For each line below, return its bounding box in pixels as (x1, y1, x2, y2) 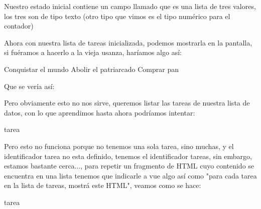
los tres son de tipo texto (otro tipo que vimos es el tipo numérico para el (4, 10, 230, 21)
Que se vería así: (4, 80, 55, 91)
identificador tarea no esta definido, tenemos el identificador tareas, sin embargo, (4, 150, 252, 161)
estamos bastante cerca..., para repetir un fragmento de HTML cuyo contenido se (4, 160, 254, 171)
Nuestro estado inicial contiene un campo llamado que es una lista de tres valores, (4, 1, 256, 11)
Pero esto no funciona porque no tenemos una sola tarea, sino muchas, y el (4, 140, 234, 151)
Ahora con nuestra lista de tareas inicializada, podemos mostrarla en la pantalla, (4, 37, 252, 47)
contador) (4, 20, 34, 31)
